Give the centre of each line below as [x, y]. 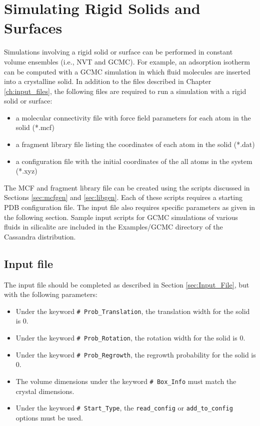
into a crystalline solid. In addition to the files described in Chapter [108, 81]
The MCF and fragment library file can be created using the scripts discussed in [127, 187]
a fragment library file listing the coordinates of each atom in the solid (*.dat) [135, 144]
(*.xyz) [26, 171]
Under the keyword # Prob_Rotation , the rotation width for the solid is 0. [130, 338]
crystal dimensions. [45, 391]
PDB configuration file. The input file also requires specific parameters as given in [130, 207]
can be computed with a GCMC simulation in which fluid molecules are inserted [127, 71]
